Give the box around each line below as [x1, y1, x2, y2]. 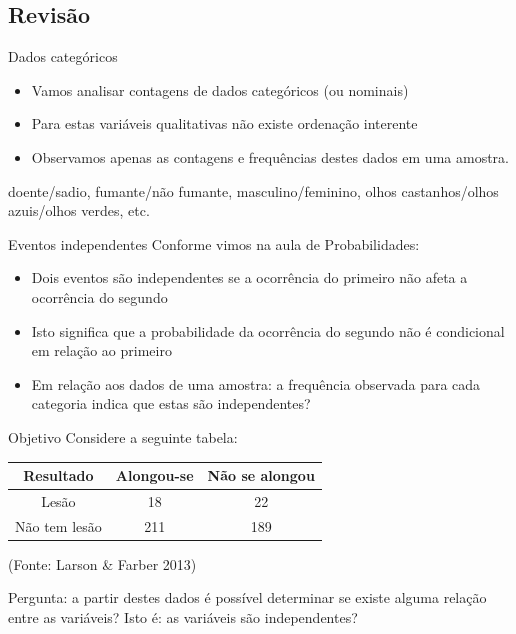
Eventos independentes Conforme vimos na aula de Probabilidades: [8, 233, 420, 254]
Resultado [23, 465, 94, 486]
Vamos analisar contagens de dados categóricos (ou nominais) [31, 79, 409, 100]
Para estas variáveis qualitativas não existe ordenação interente [31, 113, 418, 134]
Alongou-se [115, 465, 194, 486]
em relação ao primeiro [31, 340, 172, 361]
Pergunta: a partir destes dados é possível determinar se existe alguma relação [8, 587, 487, 608]
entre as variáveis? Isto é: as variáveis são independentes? [8, 606, 358, 627]
